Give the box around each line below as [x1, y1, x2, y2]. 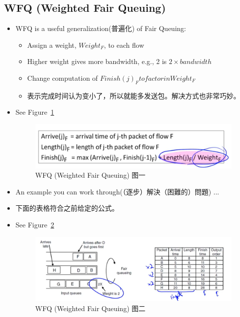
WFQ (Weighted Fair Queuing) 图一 [35, 170, 146, 180]
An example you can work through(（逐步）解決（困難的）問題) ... [15, 186, 219, 196]
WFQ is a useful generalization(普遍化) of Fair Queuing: [15, 23, 186, 33]
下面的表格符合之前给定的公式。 [15, 203, 119, 213]
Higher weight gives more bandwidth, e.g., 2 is [27, 56, 167, 66]
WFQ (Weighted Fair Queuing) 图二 [35, 303, 146, 313]
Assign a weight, [27, 39, 77, 50]
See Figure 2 [15, 219, 54, 229]
